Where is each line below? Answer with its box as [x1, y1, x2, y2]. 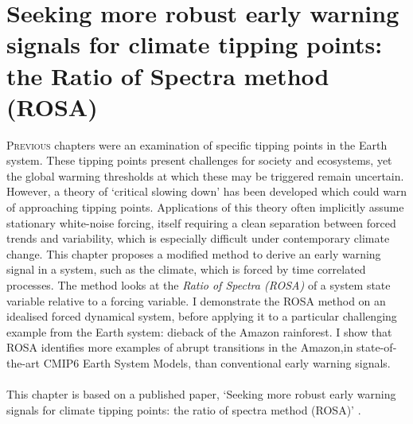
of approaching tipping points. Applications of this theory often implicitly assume [6, 199, 404, 216]
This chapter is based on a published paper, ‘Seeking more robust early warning [6, 386, 396, 403]
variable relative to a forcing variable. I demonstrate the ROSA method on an [6, 292, 386, 309]
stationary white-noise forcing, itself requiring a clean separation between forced [6, 214, 396, 231]
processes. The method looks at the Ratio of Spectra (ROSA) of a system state [6, 277, 391, 294]
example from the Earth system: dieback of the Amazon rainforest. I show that [6, 323, 392, 340]
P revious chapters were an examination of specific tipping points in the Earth [6, 136, 388, 153]
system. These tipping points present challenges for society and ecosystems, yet [6, 152, 392, 169]
